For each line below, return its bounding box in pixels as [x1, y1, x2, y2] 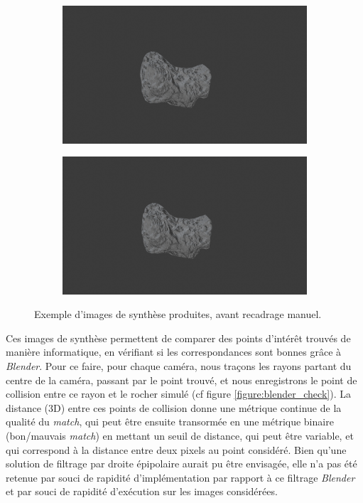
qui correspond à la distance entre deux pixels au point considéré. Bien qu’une [6, 442, 347, 457]
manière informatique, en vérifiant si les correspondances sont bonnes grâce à [6, 344, 342, 359]
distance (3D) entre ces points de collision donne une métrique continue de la [6, 400, 342, 415]
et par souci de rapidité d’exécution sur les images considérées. [6, 484, 278, 499]
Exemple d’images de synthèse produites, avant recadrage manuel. [34, 307, 322, 322]
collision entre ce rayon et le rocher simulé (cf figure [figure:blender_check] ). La [6, 386, 351, 401]
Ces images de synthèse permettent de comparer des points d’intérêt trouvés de [6, 330, 351, 345]
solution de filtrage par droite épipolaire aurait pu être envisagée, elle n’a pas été [6, 456, 357, 471]
